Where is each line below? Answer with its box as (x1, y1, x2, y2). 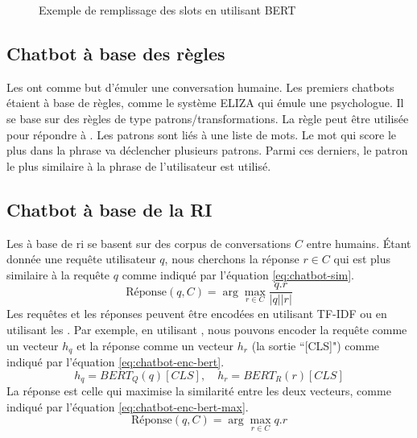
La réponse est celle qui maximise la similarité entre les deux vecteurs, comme (6, 382, 391, 399)
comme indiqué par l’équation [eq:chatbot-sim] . (122, 266, 354, 283)
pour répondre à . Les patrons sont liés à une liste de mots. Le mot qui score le (6, 126, 397, 143)
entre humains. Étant (306, 234, 411, 251)
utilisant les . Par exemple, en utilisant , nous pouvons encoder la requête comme (6, 321, 407, 337)
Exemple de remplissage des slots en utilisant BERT (39, 2, 296, 18)
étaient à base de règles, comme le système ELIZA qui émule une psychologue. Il (6, 94, 404, 111)
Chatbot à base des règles (6, 40, 225, 65)
